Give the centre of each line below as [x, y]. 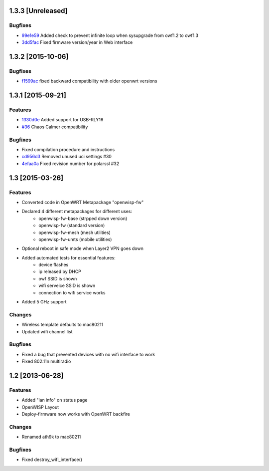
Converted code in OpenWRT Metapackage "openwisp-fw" [83, 202]
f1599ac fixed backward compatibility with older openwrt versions [89, 81]
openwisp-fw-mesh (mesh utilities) [74, 233]
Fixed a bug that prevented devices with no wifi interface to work [88, 354]
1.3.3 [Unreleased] [39, 11]
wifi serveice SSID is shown [67, 286]
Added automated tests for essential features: [68, 257]
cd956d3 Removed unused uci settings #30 [67, 157]
